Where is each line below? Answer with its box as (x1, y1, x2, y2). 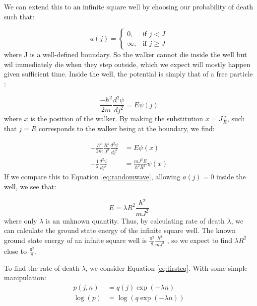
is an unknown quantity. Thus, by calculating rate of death (46, 215, 225, 226)
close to (4, 245, 27, 256)
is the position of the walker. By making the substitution (30, 113, 203, 124)
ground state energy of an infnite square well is (4, 234, 147, 245)
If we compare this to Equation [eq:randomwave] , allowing (4, 171, 181, 182)
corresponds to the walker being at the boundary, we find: (39, 123, 215, 134)
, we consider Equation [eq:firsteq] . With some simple (85, 262, 248, 273)
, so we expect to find (167, 234, 232, 245)
